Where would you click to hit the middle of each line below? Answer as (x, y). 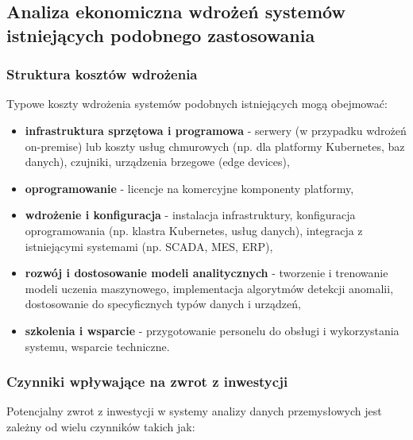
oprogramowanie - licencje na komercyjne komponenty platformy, (189, 188)
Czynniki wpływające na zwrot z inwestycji (147, 382)
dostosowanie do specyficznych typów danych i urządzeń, (163, 304)
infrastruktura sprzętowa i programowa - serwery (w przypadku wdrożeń (216, 130)
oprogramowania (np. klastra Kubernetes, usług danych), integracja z (194, 230)
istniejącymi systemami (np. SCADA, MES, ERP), (149, 246)
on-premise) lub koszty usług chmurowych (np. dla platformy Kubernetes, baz (215, 146)
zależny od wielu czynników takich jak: (101, 426)
